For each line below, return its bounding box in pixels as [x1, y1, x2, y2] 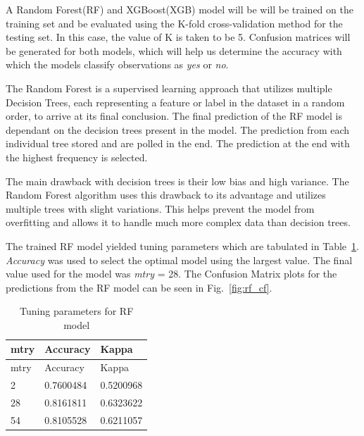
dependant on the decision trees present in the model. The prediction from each [6, 122, 350, 137]
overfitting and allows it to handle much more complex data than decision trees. [6, 215, 351, 230]
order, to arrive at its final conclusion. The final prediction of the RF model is [6, 108, 343, 123]
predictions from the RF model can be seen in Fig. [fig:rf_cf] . [6, 280, 272, 294]
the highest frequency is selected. [6, 149, 148, 164]
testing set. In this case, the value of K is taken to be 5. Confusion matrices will [6, 30, 351, 44]
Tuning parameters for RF [20, 304, 134, 318]
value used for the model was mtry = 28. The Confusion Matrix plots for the [6, 266, 337, 281]
